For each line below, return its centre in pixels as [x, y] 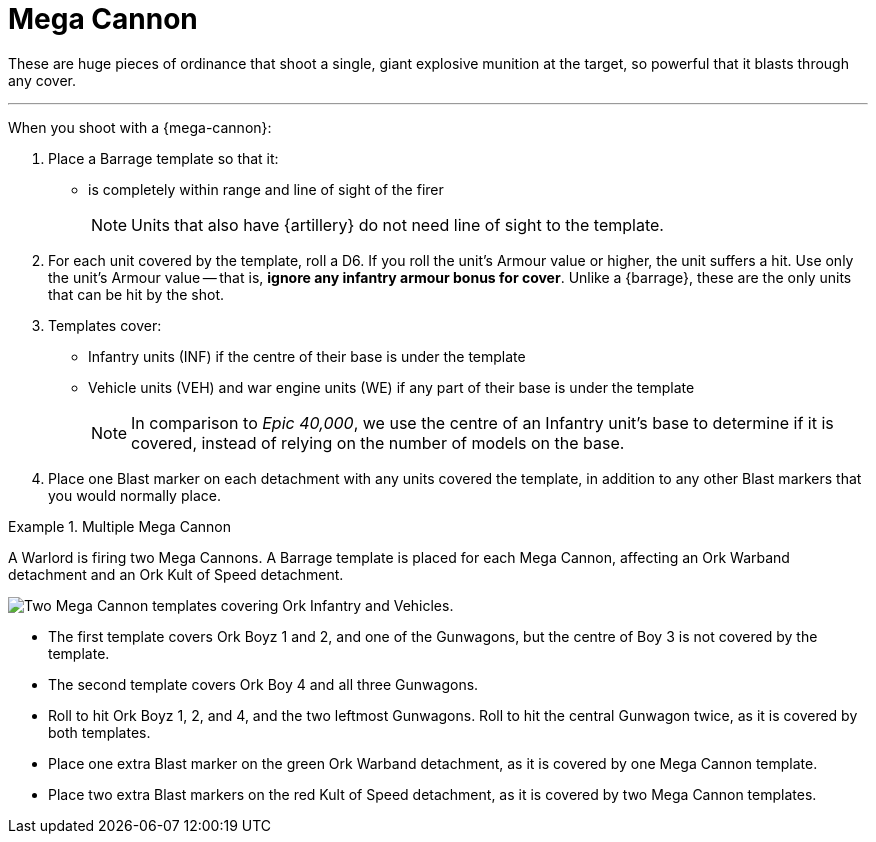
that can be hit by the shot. [136, 294]
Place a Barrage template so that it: [163, 158]
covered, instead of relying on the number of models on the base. [378, 442]
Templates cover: [105, 325]
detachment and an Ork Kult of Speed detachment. [176, 574]
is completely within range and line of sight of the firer [266, 189]
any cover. [42, 80]
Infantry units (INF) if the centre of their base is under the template [307, 356]
